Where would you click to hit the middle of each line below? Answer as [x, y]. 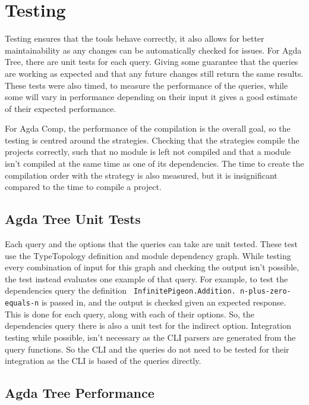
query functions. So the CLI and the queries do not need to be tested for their [147, 349]
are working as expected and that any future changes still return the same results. [154, 73]
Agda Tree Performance [80, 393]
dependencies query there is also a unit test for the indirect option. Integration [148, 325]
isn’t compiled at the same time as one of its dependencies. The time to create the [154, 163]
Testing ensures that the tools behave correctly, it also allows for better [135, 38]
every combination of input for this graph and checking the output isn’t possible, [152, 267]
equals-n [22, 303]
